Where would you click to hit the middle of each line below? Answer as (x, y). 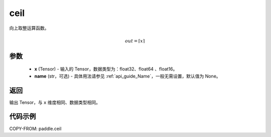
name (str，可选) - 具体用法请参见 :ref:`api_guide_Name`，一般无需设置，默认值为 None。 (127, 76)
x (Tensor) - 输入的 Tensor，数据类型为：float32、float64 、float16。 (106, 69)
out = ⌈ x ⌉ (135, 41)
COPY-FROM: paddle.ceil (35, 128)
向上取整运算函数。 (29, 28)
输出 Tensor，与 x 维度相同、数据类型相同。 (55, 102)
